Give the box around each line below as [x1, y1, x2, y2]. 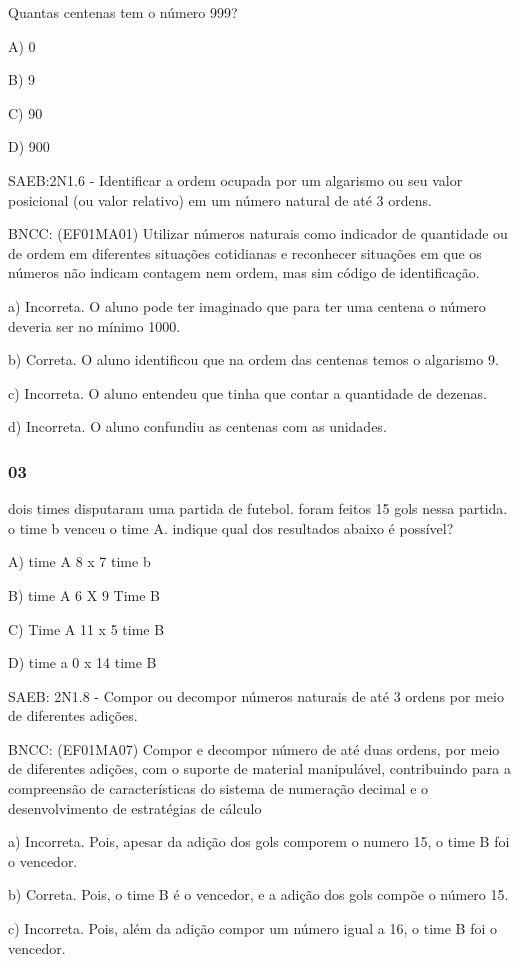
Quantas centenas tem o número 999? [8, 2, 238, 22]
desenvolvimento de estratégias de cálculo [8, 797, 262, 818]
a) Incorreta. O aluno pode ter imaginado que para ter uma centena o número [8, 295, 486, 316]
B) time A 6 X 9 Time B [8, 584, 160, 605]
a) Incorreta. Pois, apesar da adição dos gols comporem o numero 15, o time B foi [8, 831, 510, 852]
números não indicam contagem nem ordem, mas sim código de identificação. [8, 262, 480, 283]
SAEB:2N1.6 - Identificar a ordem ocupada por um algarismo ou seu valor [8, 169, 463, 190]
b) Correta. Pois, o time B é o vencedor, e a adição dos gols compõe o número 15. [8, 884, 509, 905]
